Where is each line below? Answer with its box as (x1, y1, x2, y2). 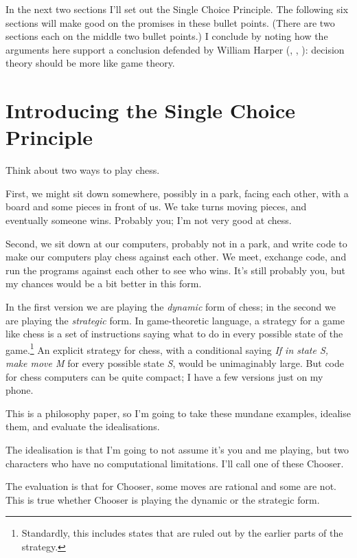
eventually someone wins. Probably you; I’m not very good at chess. (5, 213, 292, 227)
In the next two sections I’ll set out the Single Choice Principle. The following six (5, 2, 349, 16)
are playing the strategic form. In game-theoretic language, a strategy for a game (5, 313, 345, 327)
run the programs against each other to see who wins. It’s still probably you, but (5, 263, 345, 277)
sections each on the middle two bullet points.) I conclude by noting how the (5, 29, 328, 43)
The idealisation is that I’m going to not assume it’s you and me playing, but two (5, 443, 349, 457)
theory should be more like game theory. (5, 56, 175, 70)
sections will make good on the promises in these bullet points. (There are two (5, 15, 335, 30)
